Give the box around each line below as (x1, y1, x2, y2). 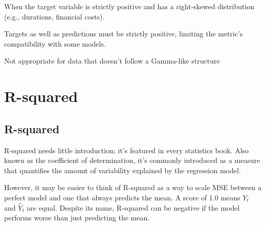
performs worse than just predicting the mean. (4, 212, 150, 223)
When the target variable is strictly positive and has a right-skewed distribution (4, 1, 255, 11)
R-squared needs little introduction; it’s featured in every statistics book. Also (4, 145, 249, 155)
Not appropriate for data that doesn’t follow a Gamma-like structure (4, 55, 220, 66)
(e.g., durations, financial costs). (4, 11, 105, 22)
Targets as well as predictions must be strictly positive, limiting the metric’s (4, 28, 243, 39)
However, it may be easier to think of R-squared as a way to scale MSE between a (4, 182, 262, 193)
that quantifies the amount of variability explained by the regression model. (4, 165, 241, 175)
